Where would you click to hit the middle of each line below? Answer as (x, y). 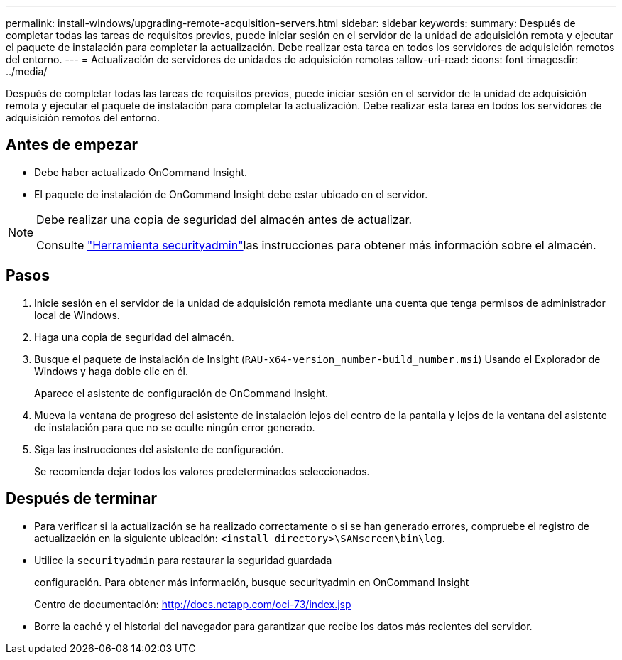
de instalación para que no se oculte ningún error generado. (175, 427)
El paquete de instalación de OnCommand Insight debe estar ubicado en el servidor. (231, 194)
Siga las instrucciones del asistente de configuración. (159, 449)
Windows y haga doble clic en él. (111, 371)
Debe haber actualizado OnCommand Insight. (141, 172)
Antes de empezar (72, 145)
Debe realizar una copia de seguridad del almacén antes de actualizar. (224, 219)
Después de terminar (82, 499)
